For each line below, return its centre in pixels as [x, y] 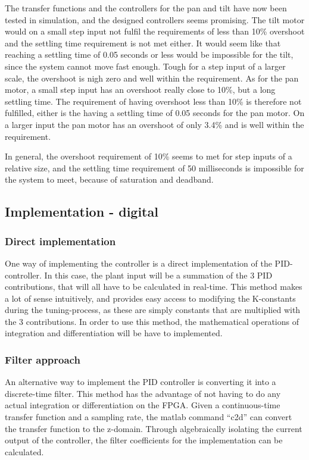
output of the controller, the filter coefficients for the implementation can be [144, 440]
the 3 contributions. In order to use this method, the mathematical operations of [152, 321]
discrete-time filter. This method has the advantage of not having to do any [143, 393]
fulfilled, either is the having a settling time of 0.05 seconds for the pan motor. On [155, 113]
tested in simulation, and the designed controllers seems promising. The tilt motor [155, 19]
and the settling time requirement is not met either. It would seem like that [143, 43]
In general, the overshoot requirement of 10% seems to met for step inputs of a [149, 156]
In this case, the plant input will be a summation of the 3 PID [158, 275]
